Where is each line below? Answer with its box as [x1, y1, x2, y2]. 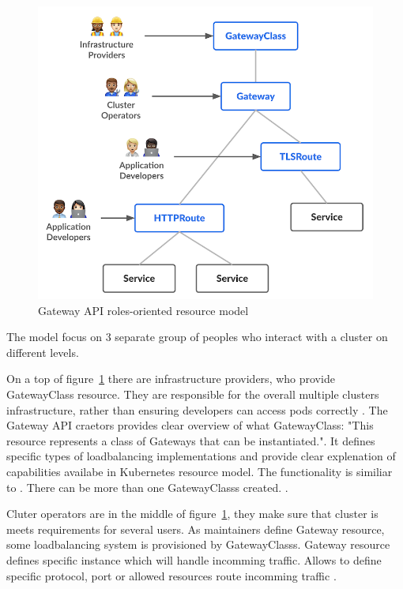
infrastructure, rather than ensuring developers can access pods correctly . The [6, 401, 388, 418]
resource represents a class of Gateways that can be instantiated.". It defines [6, 432, 375, 448]
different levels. [6, 343, 79, 360]
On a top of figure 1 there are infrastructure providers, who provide [6, 370, 335, 387]
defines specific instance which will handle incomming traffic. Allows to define [6, 551, 382, 568]
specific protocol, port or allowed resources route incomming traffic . [6, 567, 337, 583]
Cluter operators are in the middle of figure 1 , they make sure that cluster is [6, 505, 379, 522]
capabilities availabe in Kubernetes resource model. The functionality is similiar [6, 463, 393, 479]
